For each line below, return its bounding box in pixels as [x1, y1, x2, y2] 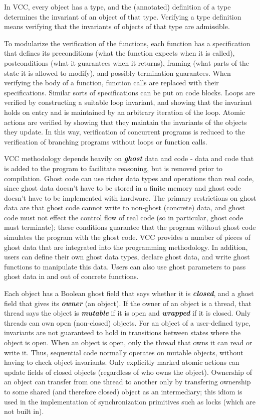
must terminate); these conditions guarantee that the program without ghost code [4, 222, 256, 232]
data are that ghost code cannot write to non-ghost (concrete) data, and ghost [4, 202, 245, 213]
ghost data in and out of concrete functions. [4, 271, 139, 282]
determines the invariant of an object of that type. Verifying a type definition [4, 11, 241, 22]
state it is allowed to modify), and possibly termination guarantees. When [4, 67, 231, 78]
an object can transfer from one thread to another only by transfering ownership [4, 376, 251, 387]
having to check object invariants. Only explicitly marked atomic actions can [4, 357, 239, 367]
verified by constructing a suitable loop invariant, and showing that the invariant [4, 97, 252, 107]
